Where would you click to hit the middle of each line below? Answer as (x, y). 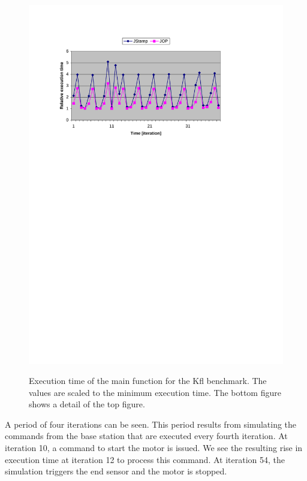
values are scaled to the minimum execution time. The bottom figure (155, 392)
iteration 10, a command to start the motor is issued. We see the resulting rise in (154, 448)
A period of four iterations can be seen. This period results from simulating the (151, 424)
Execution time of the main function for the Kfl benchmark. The (148, 381)
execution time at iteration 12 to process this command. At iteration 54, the (145, 459)
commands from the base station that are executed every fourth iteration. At (146, 436)
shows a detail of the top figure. (87, 404)
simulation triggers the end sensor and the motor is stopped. (116, 471)
